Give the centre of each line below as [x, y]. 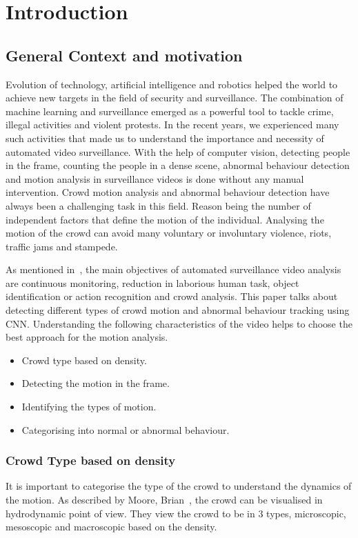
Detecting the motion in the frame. [96, 383]
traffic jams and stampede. [62, 246]
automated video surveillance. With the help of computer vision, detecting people [178, 151]
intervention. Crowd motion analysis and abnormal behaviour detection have [168, 192]
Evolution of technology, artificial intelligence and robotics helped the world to [172, 84]
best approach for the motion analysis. [87, 337]
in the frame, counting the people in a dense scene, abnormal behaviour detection [178, 165]
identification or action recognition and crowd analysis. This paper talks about [172, 296]
